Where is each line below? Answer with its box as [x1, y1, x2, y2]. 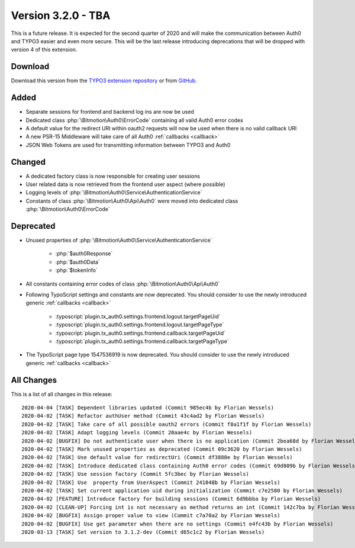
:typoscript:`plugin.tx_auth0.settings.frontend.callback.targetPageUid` [55, 329, 226, 337]
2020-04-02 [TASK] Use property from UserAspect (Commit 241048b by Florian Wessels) [21, 479, 280, 486]
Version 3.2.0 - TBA [11, 9, 111, 22]
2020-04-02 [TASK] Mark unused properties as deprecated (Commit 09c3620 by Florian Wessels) [21, 446, 302, 453]
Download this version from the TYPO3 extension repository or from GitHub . [11, 77, 198, 84]
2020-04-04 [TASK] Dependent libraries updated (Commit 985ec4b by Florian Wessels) [21, 405, 275, 411]
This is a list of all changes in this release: [11, 390, 112, 398]
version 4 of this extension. [11, 46, 78, 53]
